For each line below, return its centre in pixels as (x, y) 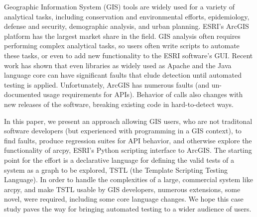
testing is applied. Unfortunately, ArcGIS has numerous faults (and (107, 84)
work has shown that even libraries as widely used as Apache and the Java (118, 65)
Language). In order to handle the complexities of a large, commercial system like (128, 179)
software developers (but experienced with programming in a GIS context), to (123, 131)
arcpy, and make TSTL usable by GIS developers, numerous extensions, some (122, 189)
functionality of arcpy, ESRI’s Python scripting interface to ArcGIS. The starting (128, 150)
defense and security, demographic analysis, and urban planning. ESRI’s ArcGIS (127, 26)
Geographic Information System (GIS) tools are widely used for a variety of (120, 6)
